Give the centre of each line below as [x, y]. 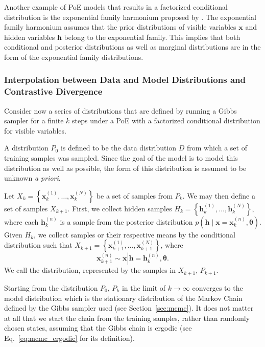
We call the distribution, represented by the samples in [90, 270]
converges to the [218, 287]
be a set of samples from [135, 195]
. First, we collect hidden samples [120, 208]
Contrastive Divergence [53, 91]
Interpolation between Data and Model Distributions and [125, 80]
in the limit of [144, 287]
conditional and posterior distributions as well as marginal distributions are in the [132, 47]
